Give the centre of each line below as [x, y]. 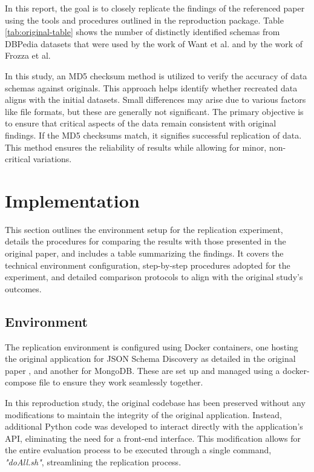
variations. [52, 159]
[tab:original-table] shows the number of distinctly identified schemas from [142, 32]
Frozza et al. [28, 55]
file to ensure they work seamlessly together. [121, 382]
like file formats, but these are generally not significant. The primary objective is [154, 111]
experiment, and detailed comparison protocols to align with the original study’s [154, 277]
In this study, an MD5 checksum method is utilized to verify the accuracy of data [156, 75]
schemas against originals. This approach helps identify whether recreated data [151, 87]
